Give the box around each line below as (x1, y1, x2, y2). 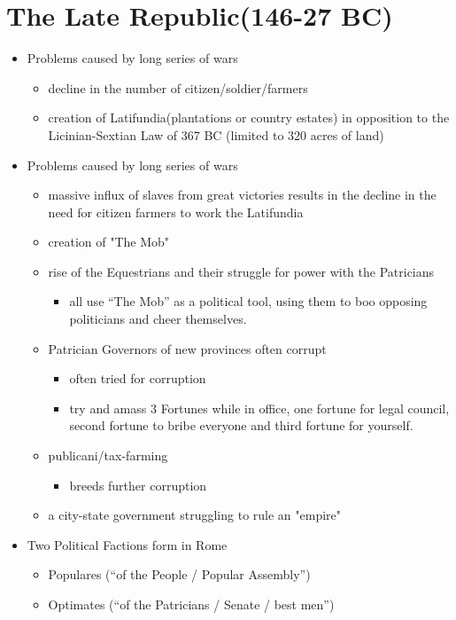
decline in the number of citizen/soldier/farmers (48, 78, 308, 97)
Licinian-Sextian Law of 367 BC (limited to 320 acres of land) (48, 125, 384, 144)
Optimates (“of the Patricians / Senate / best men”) (48, 595, 335, 613)
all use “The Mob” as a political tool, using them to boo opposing (69, 292, 428, 310)
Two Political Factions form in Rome (27, 535, 228, 553)
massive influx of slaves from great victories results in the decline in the (48, 185, 437, 204)
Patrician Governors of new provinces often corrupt (48, 339, 327, 357)
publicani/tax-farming (48, 446, 168, 465)
